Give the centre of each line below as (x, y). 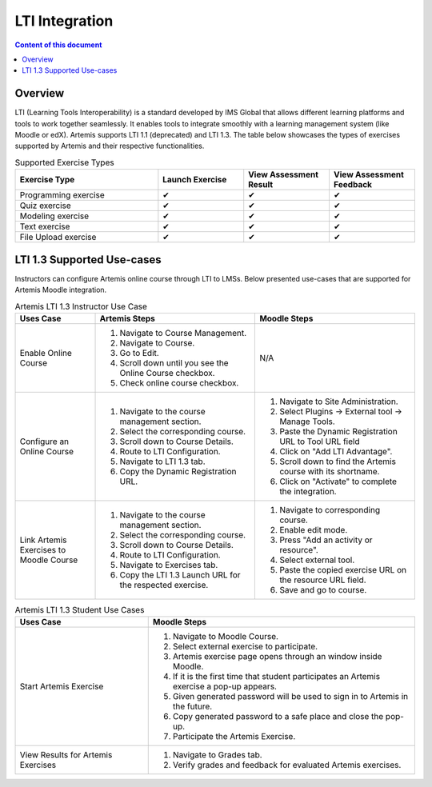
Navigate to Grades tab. (218, 755)
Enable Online (46, 353)
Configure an (44, 441)
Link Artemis (43, 540)
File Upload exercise (58, 238)
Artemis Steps (127, 318)
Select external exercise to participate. (245, 646)
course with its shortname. (330, 471)
